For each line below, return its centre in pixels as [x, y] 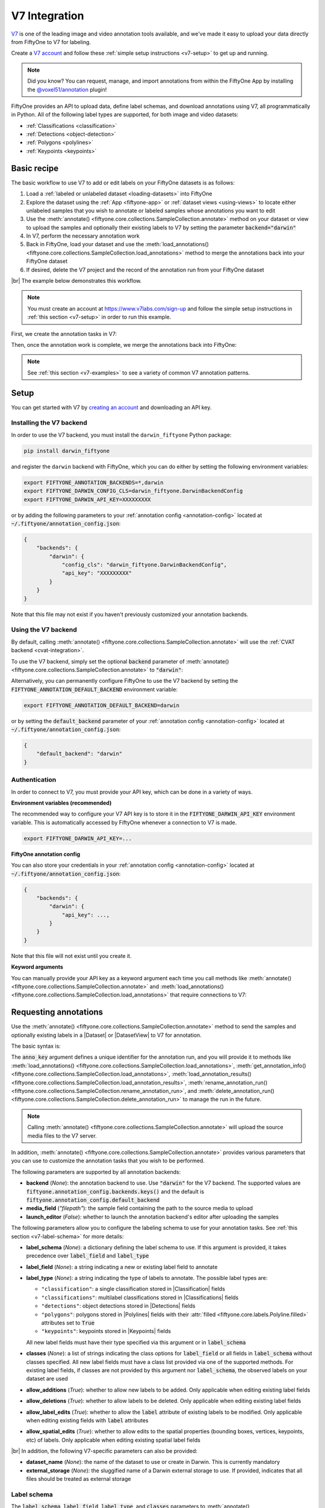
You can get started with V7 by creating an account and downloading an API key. [111, 407]
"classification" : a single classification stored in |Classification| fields [133, 1289]
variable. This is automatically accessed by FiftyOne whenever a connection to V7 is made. [124, 822]
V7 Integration [48, 16]
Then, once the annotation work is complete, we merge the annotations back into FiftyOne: [124, 345]
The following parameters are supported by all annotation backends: [96, 1172]
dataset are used [47, 1379]
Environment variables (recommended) [61, 803]
